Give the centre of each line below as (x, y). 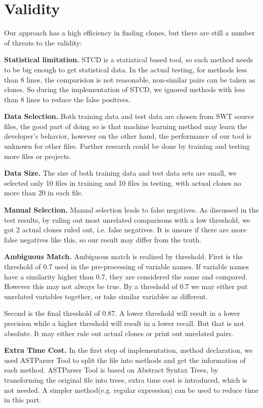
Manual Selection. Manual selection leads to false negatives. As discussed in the (131, 210)
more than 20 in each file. (43, 193)
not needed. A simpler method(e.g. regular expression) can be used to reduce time (131, 390)
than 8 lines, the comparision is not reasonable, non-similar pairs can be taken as (130, 79)
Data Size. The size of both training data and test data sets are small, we (120, 173)
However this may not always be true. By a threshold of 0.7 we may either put (126, 286)
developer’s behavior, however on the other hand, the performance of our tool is (128, 136)
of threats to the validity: (43, 42)
